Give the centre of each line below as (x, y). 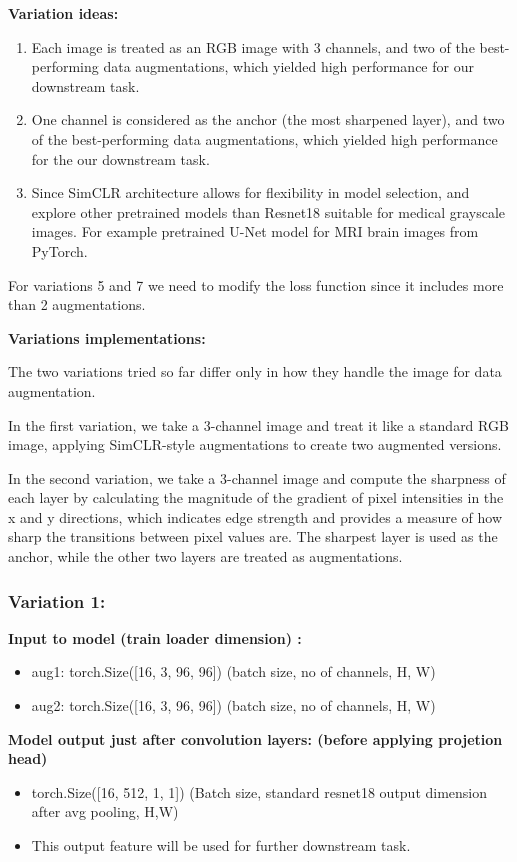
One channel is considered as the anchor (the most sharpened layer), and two (268, 119)
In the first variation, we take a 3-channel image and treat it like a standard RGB (258, 424)
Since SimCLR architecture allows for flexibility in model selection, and (250, 192)
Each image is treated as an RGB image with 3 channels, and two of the (253, 46)
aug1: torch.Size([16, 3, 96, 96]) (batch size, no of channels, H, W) (233, 671)
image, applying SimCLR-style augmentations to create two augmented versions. (255, 444)
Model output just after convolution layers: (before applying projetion (255, 738)
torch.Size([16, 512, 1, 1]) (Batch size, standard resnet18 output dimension (259, 791)
